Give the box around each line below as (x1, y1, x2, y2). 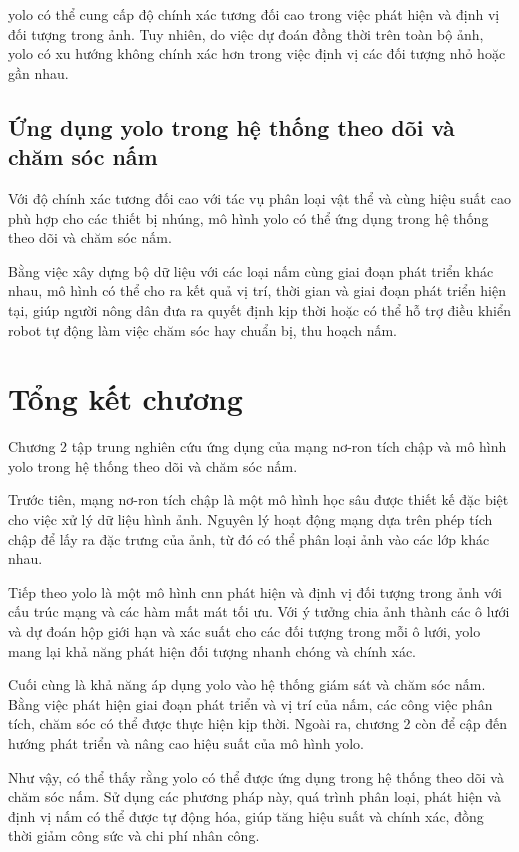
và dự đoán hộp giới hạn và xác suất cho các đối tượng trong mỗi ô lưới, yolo (8, 621, 481, 641)
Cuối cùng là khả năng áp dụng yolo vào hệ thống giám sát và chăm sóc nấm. (8, 674, 486, 695)
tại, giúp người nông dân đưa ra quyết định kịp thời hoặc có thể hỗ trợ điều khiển (8, 299, 511, 320)
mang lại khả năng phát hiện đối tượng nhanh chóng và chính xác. (8, 640, 417, 661)
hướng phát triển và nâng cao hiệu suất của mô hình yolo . (8, 732, 365, 753)
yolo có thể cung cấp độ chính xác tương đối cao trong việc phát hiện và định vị (8, 4, 500, 24)
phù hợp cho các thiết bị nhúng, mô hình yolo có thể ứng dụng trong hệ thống (8, 207, 489, 228)
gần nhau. (8, 62, 69, 83)
